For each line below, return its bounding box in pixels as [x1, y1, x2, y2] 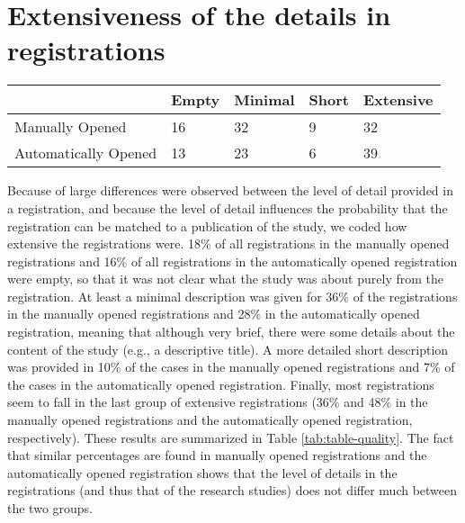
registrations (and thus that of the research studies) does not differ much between [7, 481, 458, 500]
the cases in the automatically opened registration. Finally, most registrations [7, 374, 434, 393]
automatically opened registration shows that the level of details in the [7, 463, 398, 482]
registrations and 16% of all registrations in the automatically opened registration [7, 251, 458, 270]
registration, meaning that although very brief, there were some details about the [7, 322, 455, 341]
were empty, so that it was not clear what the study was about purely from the [7, 269, 443, 288]
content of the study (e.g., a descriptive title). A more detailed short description [7, 339, 449, 358]
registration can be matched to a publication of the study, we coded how [7, 216, 407, 235]
